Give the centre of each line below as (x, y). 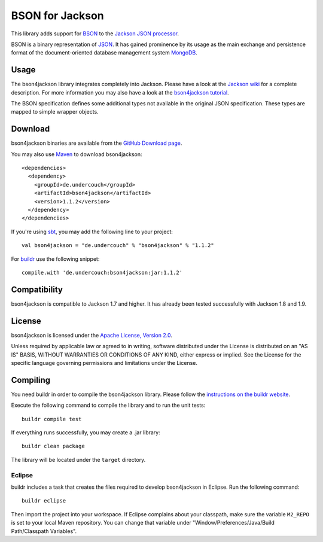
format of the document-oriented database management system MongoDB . (104, 53)
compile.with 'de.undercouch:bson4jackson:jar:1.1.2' (102, 272)
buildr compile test (52, 419)
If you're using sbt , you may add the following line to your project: (92, 232)
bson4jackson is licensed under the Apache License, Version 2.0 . (92, 335)
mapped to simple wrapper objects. (55, 112)
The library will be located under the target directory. (78, 459)
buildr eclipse (44, 501)
